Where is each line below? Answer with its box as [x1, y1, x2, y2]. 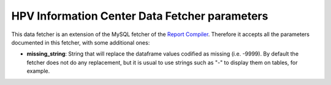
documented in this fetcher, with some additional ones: [11, 39, 150, 46]
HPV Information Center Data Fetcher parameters [11, 9, 268, 23]
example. [26, 67, 50, 75]
